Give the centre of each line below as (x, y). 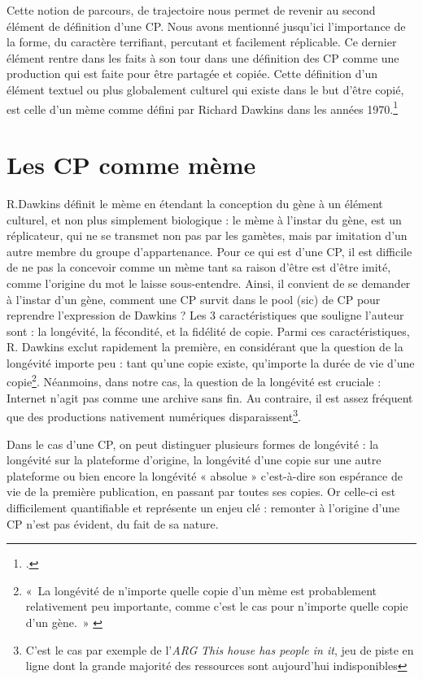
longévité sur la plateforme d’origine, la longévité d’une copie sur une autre (194, 460)
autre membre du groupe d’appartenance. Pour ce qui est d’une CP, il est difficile (209, 251)
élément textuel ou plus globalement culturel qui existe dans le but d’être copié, (205, 89)
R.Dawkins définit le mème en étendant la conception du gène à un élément (195, 203)
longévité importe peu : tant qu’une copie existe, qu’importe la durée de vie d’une (211, 362)
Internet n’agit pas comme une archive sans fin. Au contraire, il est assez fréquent (210, 397)
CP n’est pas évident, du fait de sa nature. (113, 523)
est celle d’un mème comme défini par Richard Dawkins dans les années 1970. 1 (203, 107)
